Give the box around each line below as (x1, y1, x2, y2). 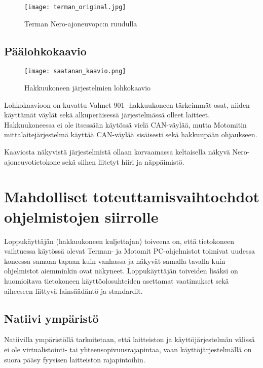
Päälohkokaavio (4, 43, 87, 58)
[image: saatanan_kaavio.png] (24, 68, 126, 75)
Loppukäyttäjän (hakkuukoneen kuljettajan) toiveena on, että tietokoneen (4, 235, 235, 246)
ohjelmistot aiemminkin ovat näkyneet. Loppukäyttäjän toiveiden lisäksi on (4, 265, 238, 276)
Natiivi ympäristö (4, 310, 99, 326)
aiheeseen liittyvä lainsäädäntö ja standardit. (4, 285, 143, 296)
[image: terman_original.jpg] (24, 4, 126, 11)
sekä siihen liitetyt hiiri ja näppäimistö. (62, 156, 184, 167)
